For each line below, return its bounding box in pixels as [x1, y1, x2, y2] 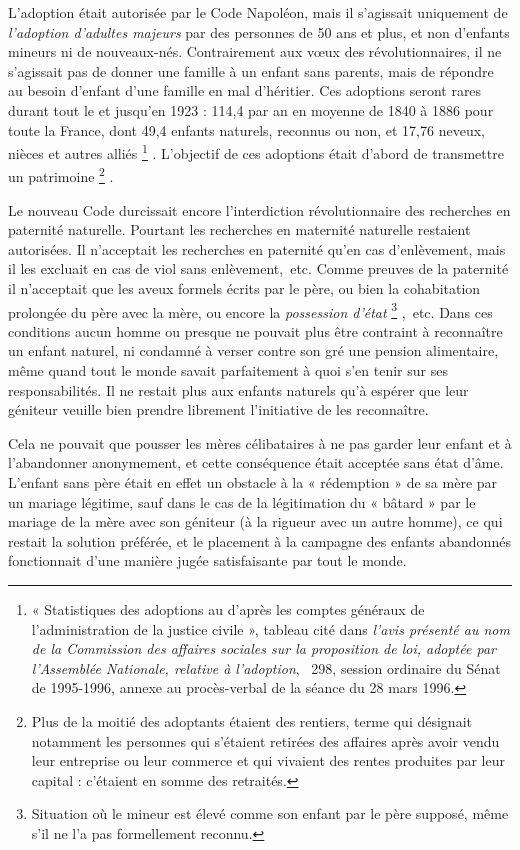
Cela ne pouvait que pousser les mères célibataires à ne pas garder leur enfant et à [8, 432, 512, 453]
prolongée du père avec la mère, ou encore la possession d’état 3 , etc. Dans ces [8, 298, 493, 322]
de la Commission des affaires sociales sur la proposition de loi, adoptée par [31, 638, 496, 659]
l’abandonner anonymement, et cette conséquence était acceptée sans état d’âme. [8, 452, 504, 473]
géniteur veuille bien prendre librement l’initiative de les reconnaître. [8, 399, 429, 420]
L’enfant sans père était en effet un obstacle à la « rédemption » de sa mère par [8, 472, 498, 493]
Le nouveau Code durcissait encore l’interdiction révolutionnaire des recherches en [8, 199, 511, 220]
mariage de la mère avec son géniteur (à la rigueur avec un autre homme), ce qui [8, 511, 503, 532]
